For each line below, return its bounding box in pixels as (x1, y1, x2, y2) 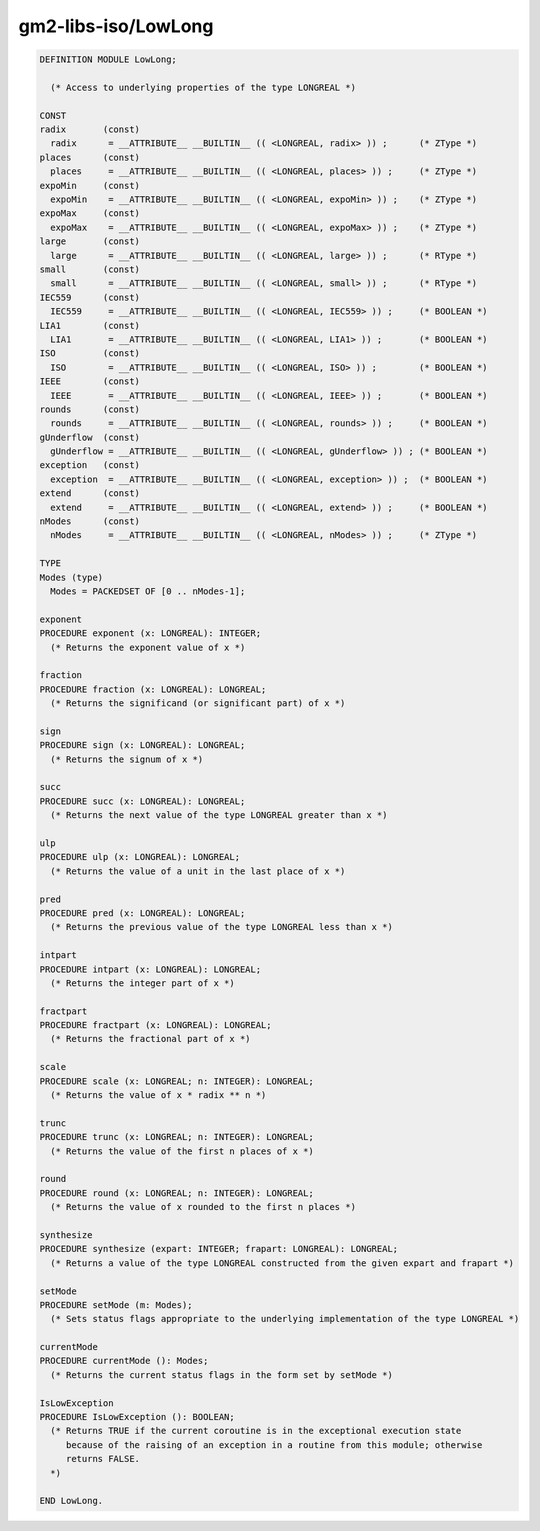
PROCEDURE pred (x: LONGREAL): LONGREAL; (39, 907, 246, 919)
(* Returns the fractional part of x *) (50, 1033, 251, 1045)
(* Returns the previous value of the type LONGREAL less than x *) (50, 921, 394, 933)
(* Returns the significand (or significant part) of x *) (50, 698, 346, 709)
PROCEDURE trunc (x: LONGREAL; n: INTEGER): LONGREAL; (39, 1131, 314, 1143)
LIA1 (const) (39, 320, 140, 331)
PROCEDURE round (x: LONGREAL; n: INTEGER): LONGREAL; (39, 1187, 314, 1199)
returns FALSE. (65, 1453, 140, 1465)
